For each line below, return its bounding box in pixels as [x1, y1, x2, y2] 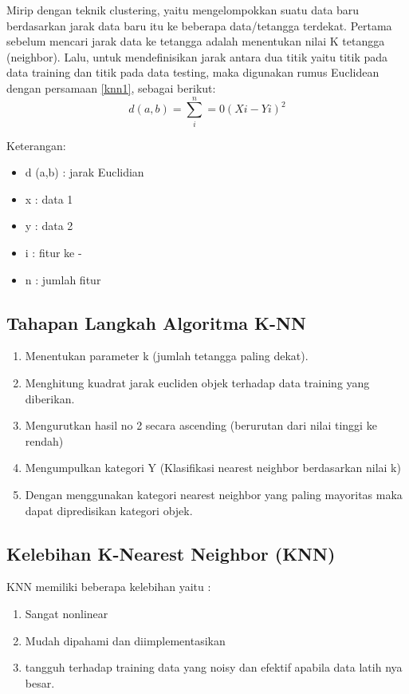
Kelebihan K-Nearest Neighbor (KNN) [6, 541, 336, 565]
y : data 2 [25, 217, 73, 234]
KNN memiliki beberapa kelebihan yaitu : [6, 578, 211, 595]
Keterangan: [6, 137, 66, 153]
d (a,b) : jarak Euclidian [25, 164, 144, 180]
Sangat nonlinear [25, 605, 108, 621]
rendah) [25, 432, 64, 449]
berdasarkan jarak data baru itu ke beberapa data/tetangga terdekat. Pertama [6, 17, 392, 34]
